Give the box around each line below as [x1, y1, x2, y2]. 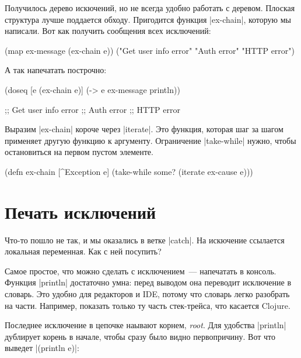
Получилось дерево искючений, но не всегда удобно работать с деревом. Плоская [5, 2, 295, 13]
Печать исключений [5, 199, 156, 223]
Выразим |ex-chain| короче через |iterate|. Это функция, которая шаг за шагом [5, 123, 283, 135]
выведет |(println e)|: [5, 342, 79, 354]
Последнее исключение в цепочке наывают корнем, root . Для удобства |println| [5, 319, 286, 331]
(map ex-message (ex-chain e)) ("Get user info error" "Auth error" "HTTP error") [5, 44, 295, 56]
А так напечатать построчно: [5, 64, 107, 76]
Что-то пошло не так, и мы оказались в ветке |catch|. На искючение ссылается [5, 233, 285, 246]
